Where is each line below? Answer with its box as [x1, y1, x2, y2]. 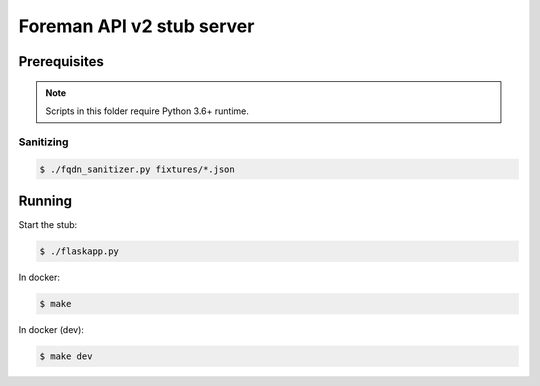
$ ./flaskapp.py [39, 245, 120, 257]
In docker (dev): [18, 323, 85, 335]
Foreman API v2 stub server [18, 15, 255, 37]
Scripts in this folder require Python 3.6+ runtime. [45, 105, 249, 117]
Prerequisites [18, 53, 104, 70]
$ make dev [39, 350, 93, 362]
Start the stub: [18, 219, 78, 230]
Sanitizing [18, 135, 69, 149]
